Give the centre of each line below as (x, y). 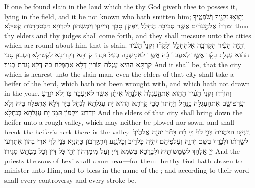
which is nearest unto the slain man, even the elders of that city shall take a (119, 74)
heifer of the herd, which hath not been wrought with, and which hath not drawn (127, 83)
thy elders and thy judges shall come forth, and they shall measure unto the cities (128, 35)
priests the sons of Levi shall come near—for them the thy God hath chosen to (123, 160)
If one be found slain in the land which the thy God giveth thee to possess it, (121, 6)
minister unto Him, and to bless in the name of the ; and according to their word (127, 170)
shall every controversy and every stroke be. (70, 179)
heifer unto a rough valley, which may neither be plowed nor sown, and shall (119, 122)
